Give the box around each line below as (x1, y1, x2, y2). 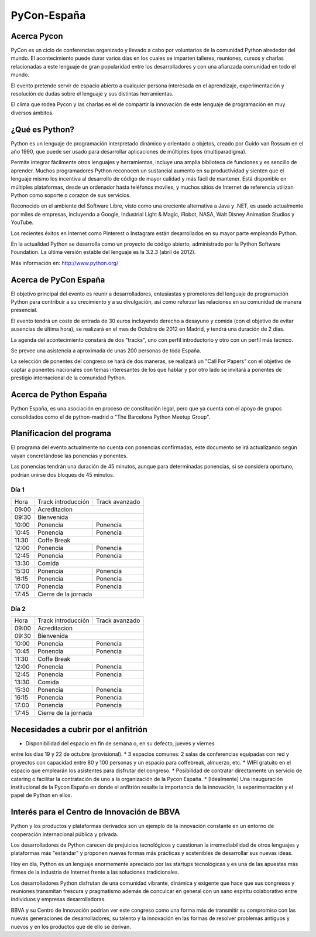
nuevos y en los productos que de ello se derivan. (11, 923, 131, 930)
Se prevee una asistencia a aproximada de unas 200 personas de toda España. (11, 347, 201, 354)
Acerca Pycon (11, 31, 64, 41)
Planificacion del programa (11, 429, 111, 439)
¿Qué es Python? (11, 124, 74, 134)
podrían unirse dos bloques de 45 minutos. (11, 471, 115, 478)
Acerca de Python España (11, 390, 108, 400)
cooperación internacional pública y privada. (11, 830, 119, 838)
